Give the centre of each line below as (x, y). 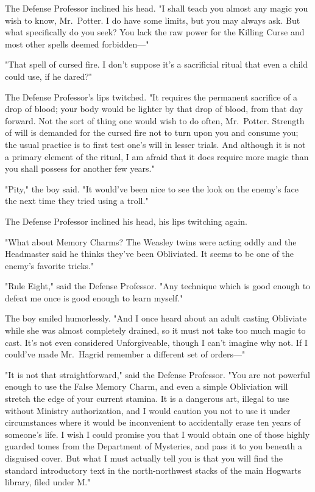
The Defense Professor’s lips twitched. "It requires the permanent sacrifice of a (151, 97)
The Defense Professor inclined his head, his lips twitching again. (126, 221)
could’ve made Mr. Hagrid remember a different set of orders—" (125, 354)
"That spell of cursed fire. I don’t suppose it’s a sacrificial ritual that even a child (157, 64)
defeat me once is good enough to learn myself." (94, 297)
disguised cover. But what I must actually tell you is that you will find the (144, 458)
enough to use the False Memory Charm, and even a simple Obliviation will (147, 386)
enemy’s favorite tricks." (50, 265)
